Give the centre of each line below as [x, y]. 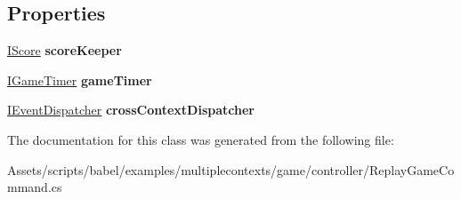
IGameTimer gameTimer [80, 80]
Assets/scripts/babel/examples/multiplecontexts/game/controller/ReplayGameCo [231, 169]
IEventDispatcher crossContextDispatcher [131, 110]
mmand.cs [35, 187]
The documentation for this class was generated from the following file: [201, 139]
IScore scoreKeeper [65, 50]
